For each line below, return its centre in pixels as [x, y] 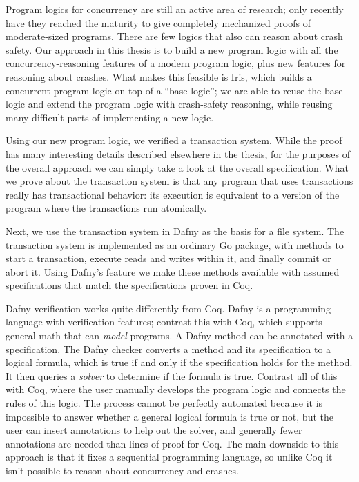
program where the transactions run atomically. [106, 208]
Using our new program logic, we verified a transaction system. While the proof [174, 140]
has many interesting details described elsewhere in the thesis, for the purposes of [178, 153]
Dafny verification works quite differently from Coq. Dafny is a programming [168, 308]
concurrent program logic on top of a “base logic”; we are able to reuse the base [174, 90]
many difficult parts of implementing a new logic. [110, 117]
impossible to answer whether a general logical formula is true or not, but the [169, 416]
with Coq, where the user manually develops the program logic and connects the [176, 389]
